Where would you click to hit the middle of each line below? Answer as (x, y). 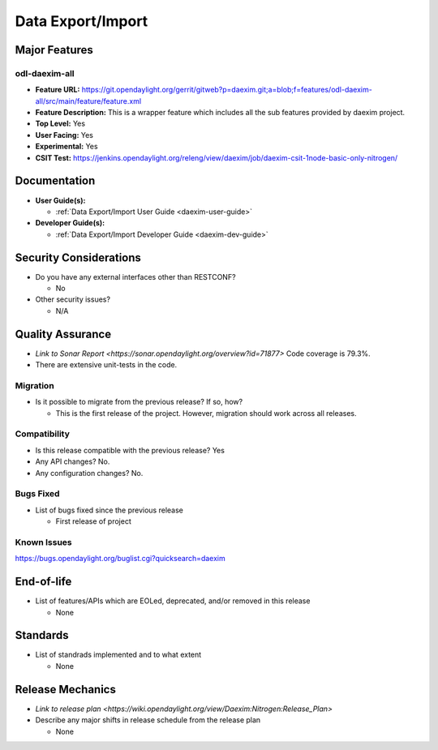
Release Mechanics (66, 689)
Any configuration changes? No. (89, 473)
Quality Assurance (63, 334)
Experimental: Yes (67, 147)
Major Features (54, 50)
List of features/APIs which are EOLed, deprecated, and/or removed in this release (173, 601)
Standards (42, 635)
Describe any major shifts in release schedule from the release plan (148, 720)
